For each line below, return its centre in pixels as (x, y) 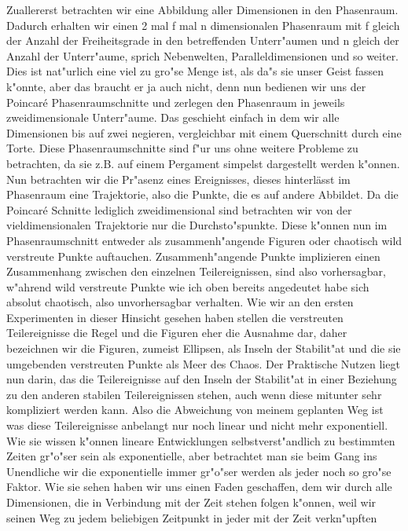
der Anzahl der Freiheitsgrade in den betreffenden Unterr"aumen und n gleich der (203, 40)
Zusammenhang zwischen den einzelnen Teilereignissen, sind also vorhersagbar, (196, 271)
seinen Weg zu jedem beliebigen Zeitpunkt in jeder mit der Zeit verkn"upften (192, 517)
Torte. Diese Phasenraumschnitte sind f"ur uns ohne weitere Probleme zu (182, 148)
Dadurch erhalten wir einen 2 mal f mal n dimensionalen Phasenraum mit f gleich (203, 25)
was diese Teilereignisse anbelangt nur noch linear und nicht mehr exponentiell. (197, 425)
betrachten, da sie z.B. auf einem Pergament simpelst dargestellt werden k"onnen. (203, 163)
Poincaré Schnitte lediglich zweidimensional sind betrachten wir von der (179, 209)
